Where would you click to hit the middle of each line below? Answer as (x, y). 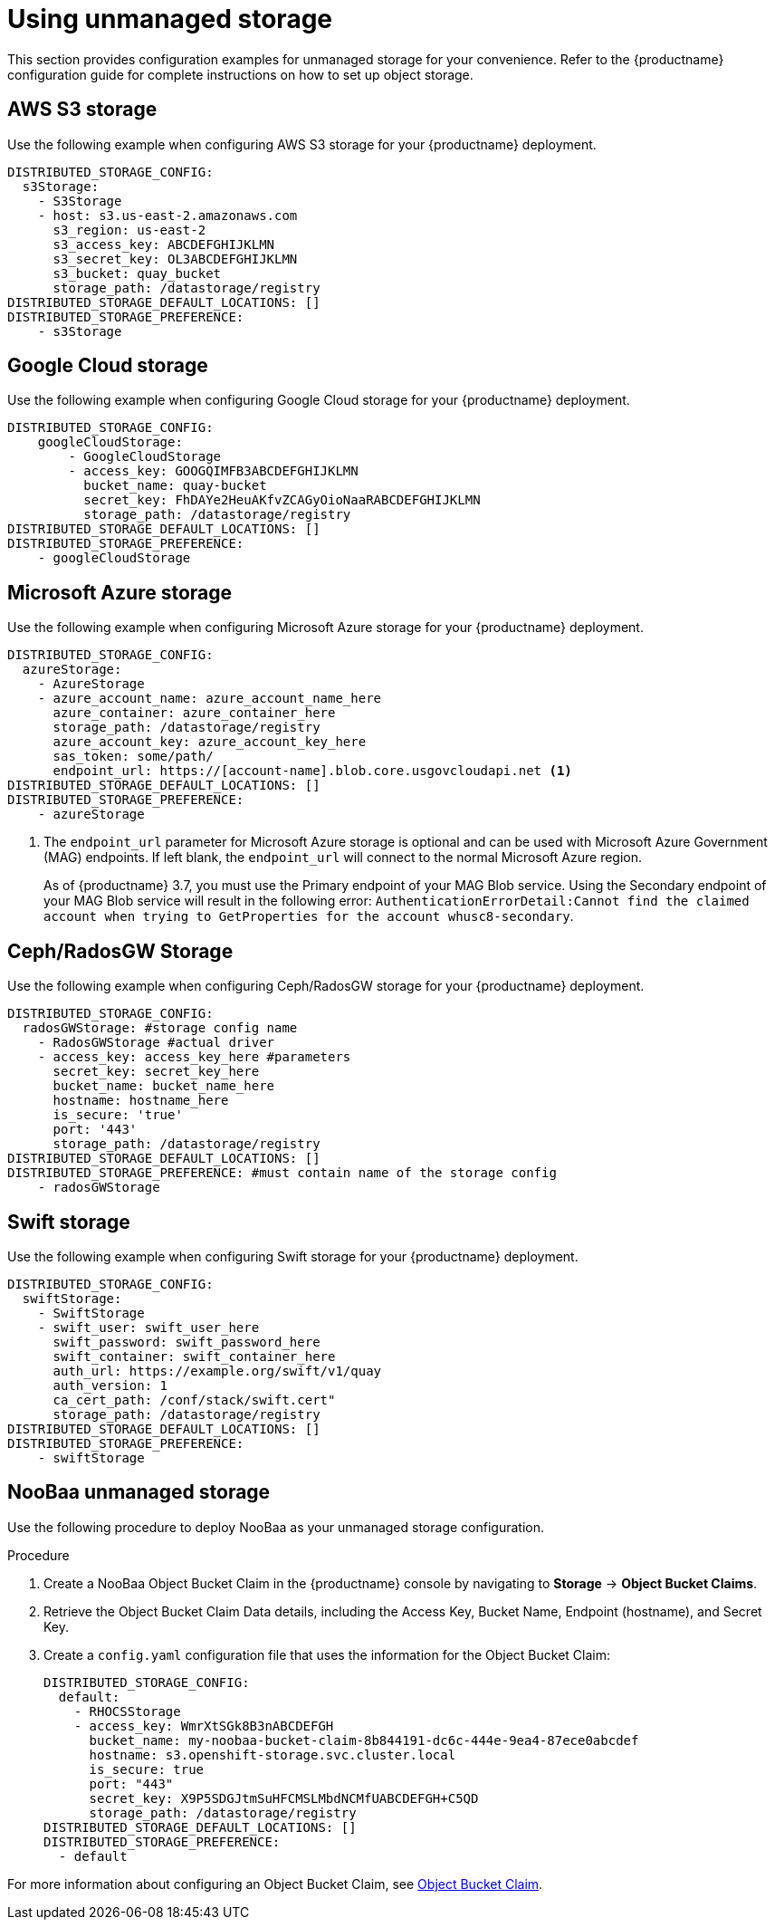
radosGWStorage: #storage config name (160, 1028)
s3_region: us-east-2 (129, 230)
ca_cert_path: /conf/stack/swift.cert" (194, 1400)
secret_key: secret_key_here (156, 1072)
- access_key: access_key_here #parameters (194, 1057)
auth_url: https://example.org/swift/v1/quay (217, 1371)
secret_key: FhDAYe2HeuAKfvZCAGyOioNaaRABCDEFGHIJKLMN (282, 500)
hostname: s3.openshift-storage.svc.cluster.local (273, 1754)
